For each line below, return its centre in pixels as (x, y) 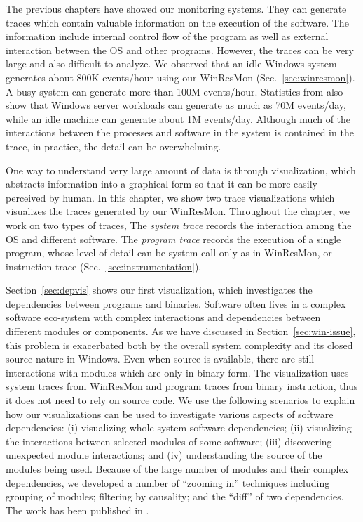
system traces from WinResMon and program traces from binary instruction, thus (182, 386)
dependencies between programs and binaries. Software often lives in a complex (176, 303)
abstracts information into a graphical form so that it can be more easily (162, 184)
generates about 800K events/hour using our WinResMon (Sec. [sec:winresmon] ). (180, 77)
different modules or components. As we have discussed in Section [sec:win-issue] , (181, 331)
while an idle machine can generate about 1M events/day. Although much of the (178, 118)
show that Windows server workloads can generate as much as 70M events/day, (176, 105)
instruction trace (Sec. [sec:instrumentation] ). (104, 266)
